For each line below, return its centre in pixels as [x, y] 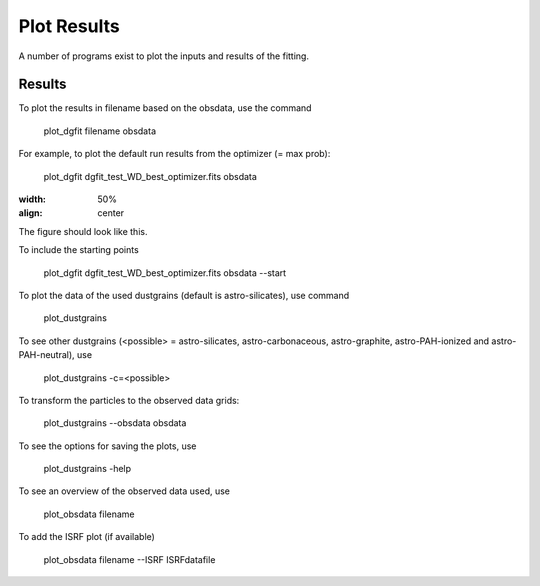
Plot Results [69, 26]
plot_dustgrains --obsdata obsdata [115, 423]
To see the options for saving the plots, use [107, 446]
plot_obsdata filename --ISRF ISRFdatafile [129, 559]
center [111, 213]
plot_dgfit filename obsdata [100, 131]
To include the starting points [78, 250]
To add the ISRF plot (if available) [86, 537]
